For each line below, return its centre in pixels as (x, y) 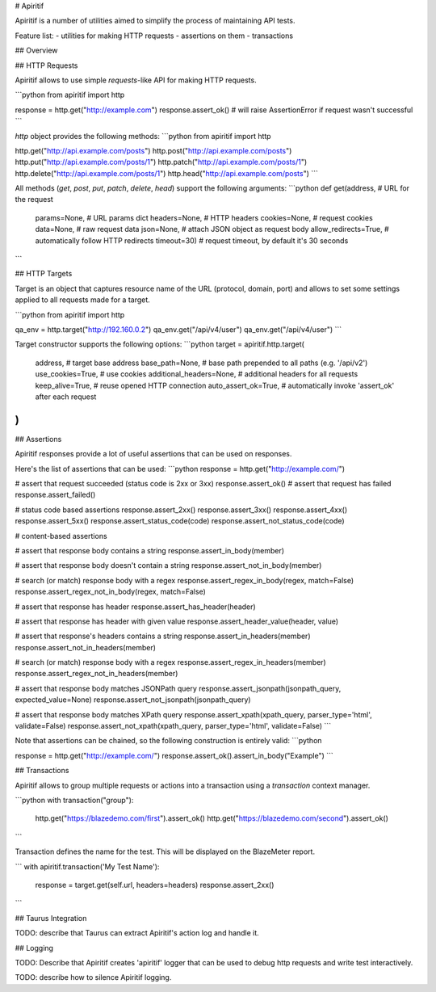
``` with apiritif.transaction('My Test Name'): (87, 866)
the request (34, 200)
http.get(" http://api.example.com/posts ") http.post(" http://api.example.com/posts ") (153, 150)
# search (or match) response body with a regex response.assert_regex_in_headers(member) (170, 662)
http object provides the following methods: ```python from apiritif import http (143, 136)
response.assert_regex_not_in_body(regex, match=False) (110, 592)
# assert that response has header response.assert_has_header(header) (135, 607)
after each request (66, 397)
